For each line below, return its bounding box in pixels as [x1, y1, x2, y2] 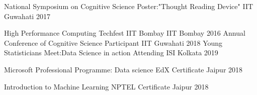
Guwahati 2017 [4, 11, 50, 21]
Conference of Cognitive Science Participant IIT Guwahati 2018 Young [4, 37, 223, 48]
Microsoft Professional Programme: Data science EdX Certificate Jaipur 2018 [4, 64, 243, 74]
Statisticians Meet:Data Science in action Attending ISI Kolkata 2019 [4, 47, 218, 58]
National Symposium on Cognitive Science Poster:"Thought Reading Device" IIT [4, 1, 253, 11]
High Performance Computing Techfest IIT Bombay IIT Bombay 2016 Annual [4, 28, 245, 38]
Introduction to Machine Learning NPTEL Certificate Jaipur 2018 [4, 81, 209, 91]
